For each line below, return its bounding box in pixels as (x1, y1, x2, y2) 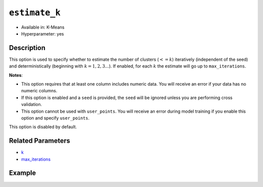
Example (9, 169, 36, 177)
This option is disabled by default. (9, 124, 77, 130)
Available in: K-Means (21, 24, 65, 30)
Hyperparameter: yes (21, 31, 64, 36)
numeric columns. (21, 88, 57, 94)
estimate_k (9, 7, 61, 18)
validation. (21, 102, 42, 107)
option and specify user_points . (21, 115, 90, 121)
